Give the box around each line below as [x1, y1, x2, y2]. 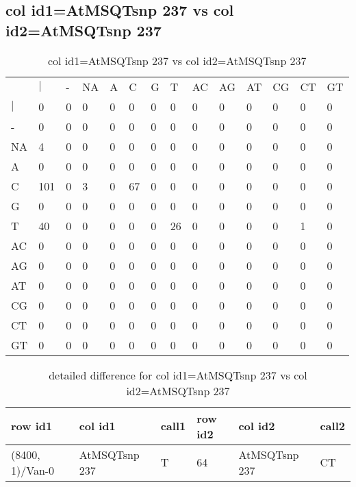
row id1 [11, 418, 53, 434]
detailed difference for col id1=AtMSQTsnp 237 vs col [49, 366, 307, 383]
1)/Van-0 [11, 462, 55, 478]
